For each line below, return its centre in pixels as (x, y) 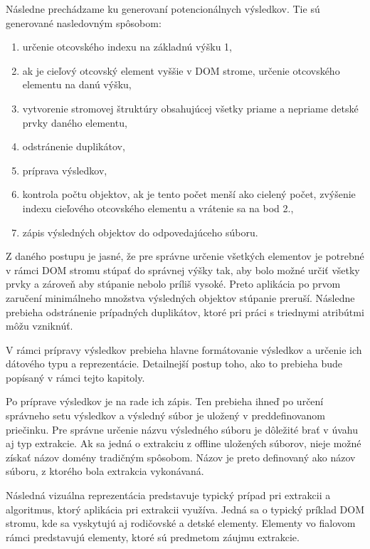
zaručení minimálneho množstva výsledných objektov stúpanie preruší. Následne (180, 297)
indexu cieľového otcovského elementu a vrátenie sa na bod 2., (158, 208)
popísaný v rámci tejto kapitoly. (75, 377)
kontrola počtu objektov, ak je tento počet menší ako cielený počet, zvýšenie (189, 194)
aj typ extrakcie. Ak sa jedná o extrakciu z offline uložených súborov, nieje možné (184, 443)
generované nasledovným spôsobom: (84, 22)
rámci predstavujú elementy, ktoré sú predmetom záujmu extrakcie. (153, 537)
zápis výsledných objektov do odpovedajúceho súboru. (140, 232)
